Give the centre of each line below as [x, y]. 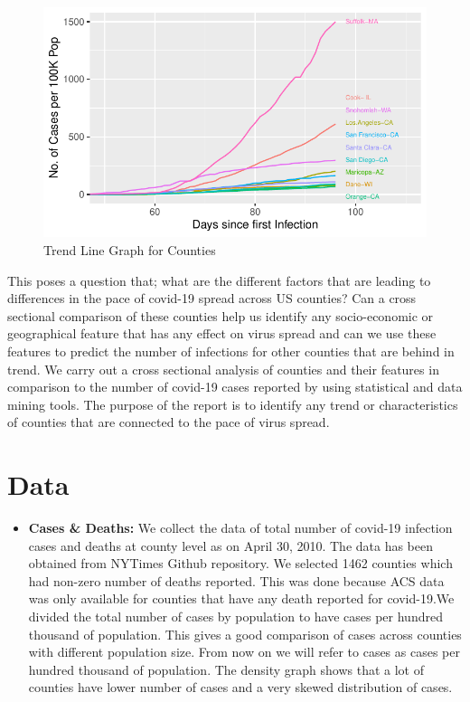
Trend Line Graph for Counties [130, 249]
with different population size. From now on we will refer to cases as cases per [244, 652]
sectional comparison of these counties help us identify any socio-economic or [221, 315]
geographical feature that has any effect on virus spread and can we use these [222, 333]
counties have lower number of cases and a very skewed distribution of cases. [240, 687]
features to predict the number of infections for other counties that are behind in [231, 351]
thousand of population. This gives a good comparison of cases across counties [245, 634]
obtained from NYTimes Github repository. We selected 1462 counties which [240, 563]
